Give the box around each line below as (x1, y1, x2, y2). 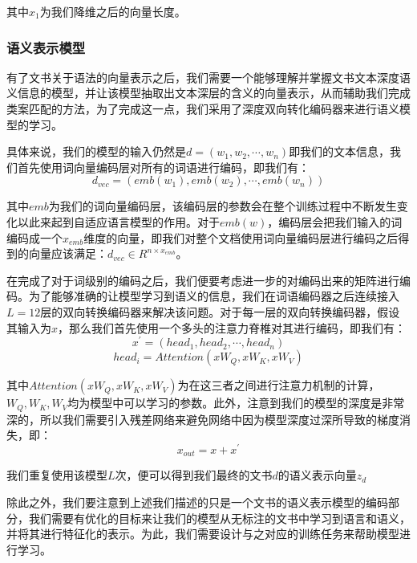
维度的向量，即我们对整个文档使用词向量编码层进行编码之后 (83, 229, 399, 246)
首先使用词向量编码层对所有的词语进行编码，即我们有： (17, 158, 310, 175)
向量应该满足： (28, 245, 107, 262)
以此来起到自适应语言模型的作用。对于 (17, 213, 220, 230)
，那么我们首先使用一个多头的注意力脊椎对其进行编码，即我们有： (58, 319, 407, 336)
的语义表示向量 (277, 467, 357, 483)
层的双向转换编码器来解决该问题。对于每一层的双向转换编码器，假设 (40, 303, 400, 320)
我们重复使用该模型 (6, 467, 107, 483)
